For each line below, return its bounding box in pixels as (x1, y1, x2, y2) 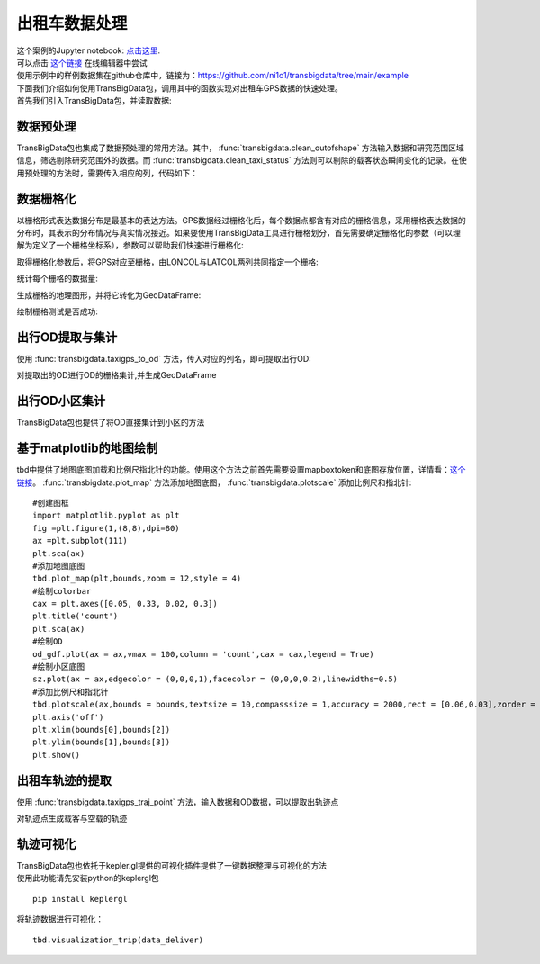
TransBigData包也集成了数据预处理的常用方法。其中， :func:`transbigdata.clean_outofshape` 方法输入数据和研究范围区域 (16, 142, 465, 153)
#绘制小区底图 (32, 662, 85, 672)
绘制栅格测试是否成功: (16, 306, 99, 317)
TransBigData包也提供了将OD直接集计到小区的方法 (16, 417, 205, 428)
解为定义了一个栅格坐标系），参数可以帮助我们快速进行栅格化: (16, 239, 245, 251)
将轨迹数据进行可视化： (16, 914, 103, 924)
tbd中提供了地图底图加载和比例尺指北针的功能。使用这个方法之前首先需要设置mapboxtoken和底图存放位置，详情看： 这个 (16, 464, 466, 475)
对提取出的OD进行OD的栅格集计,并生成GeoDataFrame (16, 370, 217, 381)
